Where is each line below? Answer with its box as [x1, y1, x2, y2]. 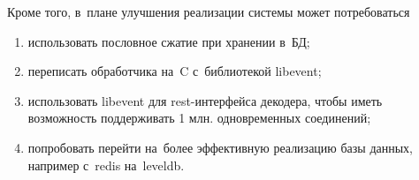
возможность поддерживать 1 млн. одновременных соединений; [27, 109, 371, 127]
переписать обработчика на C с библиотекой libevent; [27, 62, 322, 80]
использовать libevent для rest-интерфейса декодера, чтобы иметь [27, 91, 383, 109]
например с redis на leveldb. [27, 155, 185, 174]
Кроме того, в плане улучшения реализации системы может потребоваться [7, 3, 410, 20]
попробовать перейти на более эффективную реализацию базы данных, [27, 138, 414, 156]
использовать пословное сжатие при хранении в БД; [27, 32, 310, 50]
